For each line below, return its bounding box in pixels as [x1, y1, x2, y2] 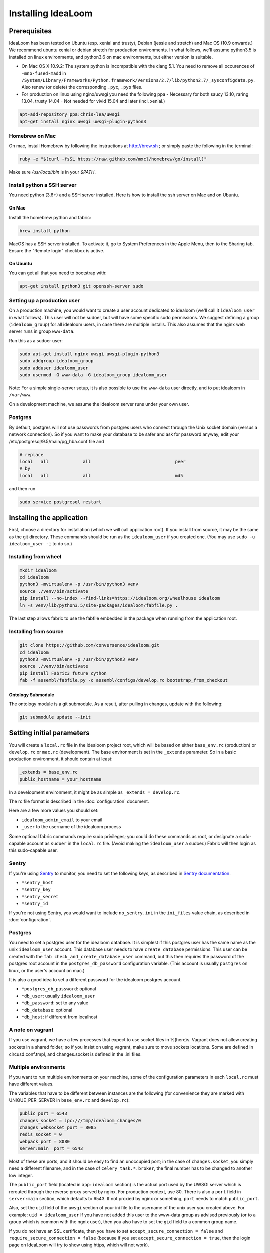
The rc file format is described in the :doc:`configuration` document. [9, 798, 149, 804]
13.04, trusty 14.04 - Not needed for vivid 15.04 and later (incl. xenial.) [21, 98, 165, 104]
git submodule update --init [19, 714, 91, 720]
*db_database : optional [21, 1007, 72, 1013]
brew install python [19, 228, 70, 233]
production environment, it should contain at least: [9, 756, 113, 762]
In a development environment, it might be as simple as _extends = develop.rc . [9, 789, 181, 795]
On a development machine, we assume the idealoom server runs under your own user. [9, 401, 189, 407]
